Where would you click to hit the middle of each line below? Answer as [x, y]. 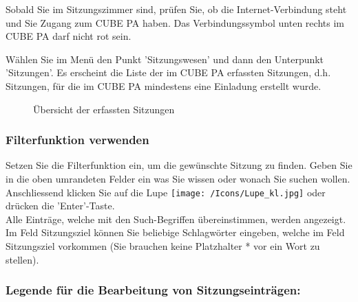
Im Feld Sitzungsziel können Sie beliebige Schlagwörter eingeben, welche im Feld [175, 232]
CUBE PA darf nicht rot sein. [69, 36]
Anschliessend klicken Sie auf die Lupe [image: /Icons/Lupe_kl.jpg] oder [166, 192]
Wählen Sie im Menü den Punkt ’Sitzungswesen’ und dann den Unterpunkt [165, 59]
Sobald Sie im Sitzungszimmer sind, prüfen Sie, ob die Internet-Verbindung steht [176, 9]
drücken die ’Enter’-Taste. [60, 206]
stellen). [22, 259]
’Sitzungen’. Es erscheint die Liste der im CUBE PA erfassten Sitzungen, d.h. [168, 72]
